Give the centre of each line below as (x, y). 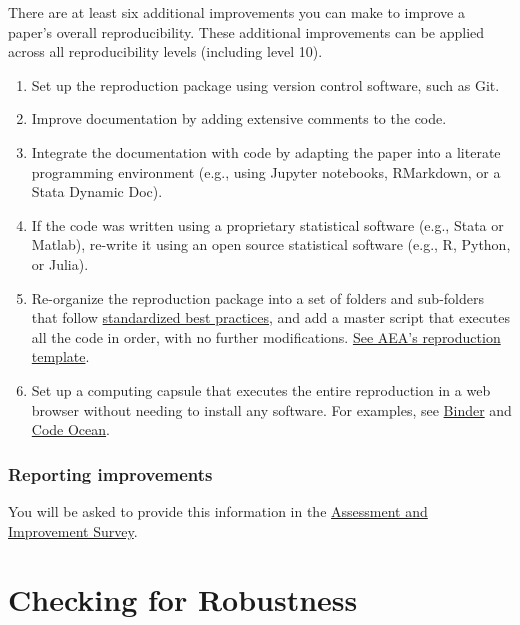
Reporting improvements (110, 473)
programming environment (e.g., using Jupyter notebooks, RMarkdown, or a (266, 171)
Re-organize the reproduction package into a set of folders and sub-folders (257, 297)
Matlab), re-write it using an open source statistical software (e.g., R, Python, (271, 244)
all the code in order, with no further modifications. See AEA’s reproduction (266, 336)
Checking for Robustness (183, 599)
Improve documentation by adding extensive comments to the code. (239, 118)
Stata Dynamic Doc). (97, 191)
